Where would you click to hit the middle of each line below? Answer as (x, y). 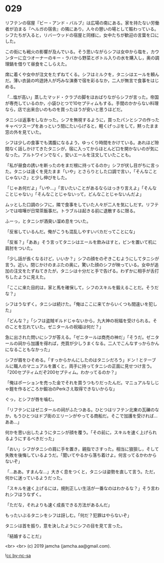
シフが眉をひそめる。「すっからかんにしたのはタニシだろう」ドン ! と (74, 360)
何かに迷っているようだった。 (35, 478)
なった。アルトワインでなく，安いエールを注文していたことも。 (69, 155)
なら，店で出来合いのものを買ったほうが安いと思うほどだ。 (65, 109)
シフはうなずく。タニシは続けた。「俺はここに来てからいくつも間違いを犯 (79, 304)
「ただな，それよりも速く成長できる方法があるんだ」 (59, 505)
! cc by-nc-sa (18, 555)
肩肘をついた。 (20, 248)
